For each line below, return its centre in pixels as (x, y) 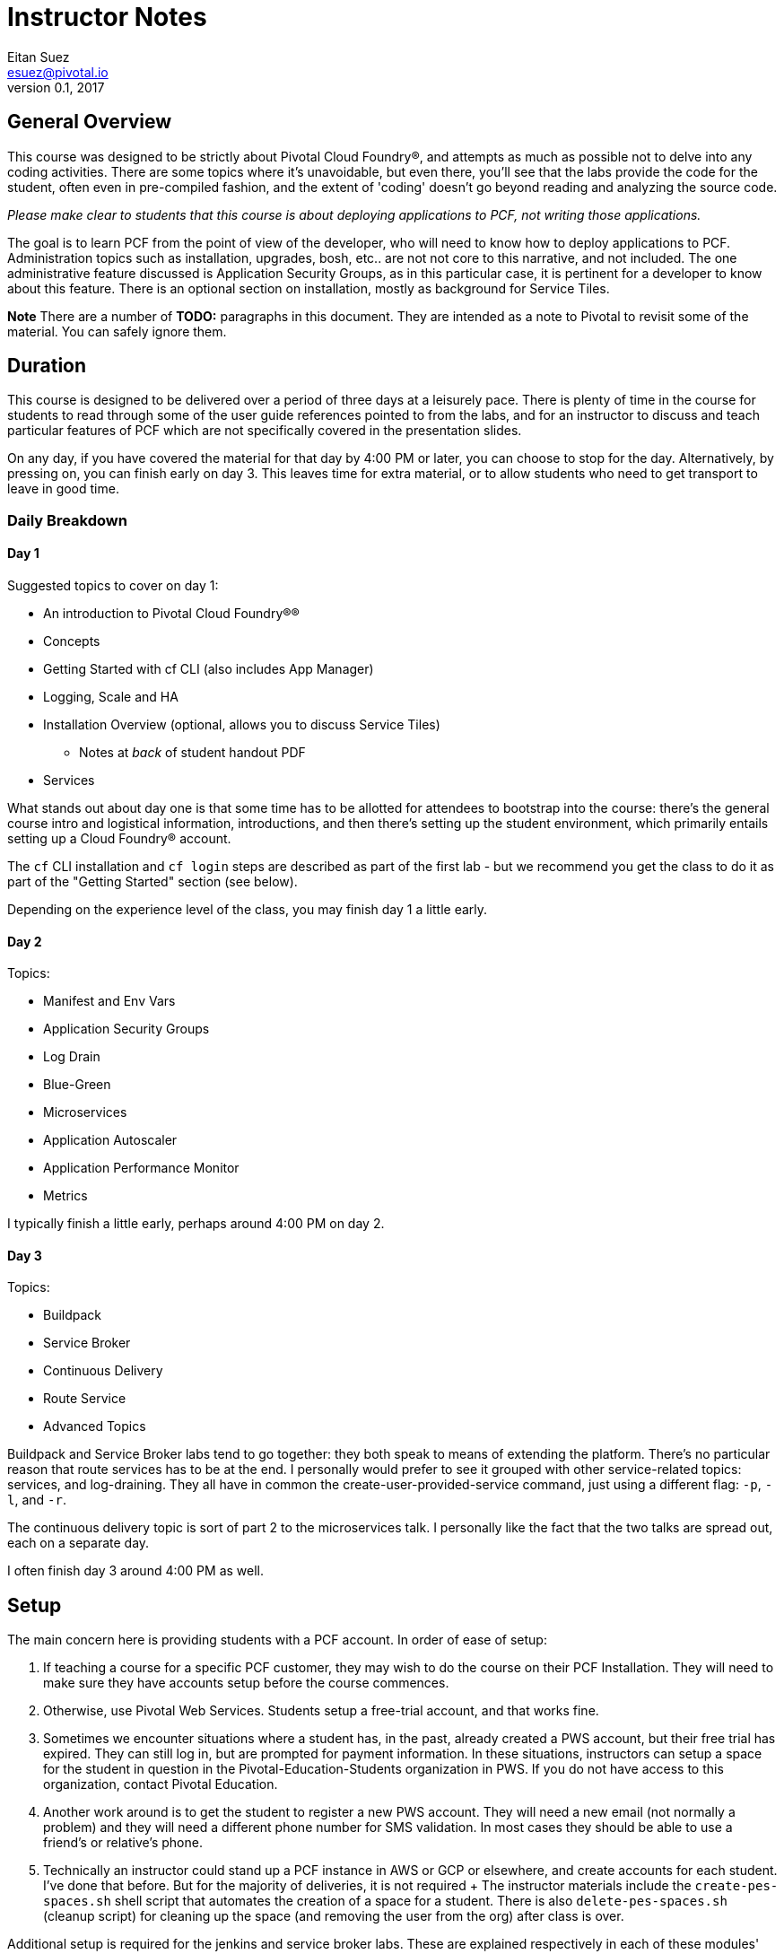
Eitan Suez (39, 57)
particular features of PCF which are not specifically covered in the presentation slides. (265, 431)
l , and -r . (37, 1500)
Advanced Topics (95, 1426)
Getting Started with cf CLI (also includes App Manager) (209, 669)
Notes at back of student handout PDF (192, 753)
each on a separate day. (78, 1543)
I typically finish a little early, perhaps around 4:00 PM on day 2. (196, 1224)
